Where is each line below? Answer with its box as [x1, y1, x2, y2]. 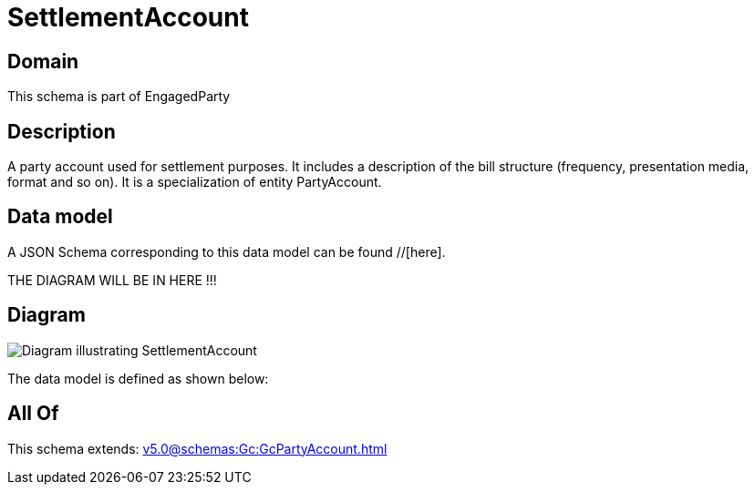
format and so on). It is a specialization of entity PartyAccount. [7, 174, 382, 190]
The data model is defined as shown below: [7, 370, 269, 386]
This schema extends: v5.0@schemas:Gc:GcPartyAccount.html [7, 440, 388, 456]
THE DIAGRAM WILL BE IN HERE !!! [7, 272, 217, 288]
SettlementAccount [7, 2, 249, 33]
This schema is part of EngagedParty [7, 88, 231, 105]
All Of [7, 402, 59, 425]
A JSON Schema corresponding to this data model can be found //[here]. [7, 243, 446, 260]
